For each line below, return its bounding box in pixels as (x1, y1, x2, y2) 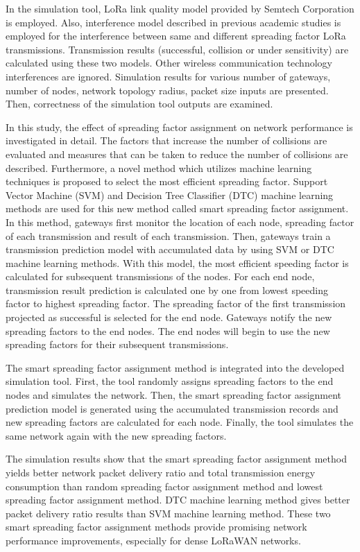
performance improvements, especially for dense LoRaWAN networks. (6, 533, 301, 547)
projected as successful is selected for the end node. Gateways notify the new (6, 310, 332, 325)
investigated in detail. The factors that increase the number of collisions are (6, 133, 327, 148)
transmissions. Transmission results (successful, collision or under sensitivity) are (6, 42, 349, 56)
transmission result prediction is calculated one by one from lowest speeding (6, 282, 329, 297)
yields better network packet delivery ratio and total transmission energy (6, 465, 316, 479)
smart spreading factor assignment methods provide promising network (6, 519, 307, 534)
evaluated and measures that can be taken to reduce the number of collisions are (6, 146, 348, 161)
